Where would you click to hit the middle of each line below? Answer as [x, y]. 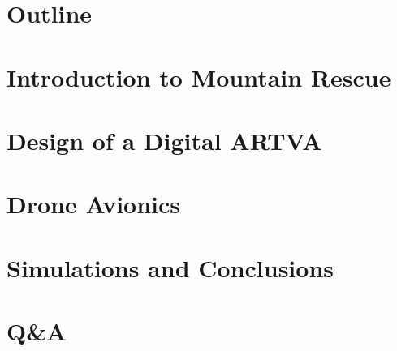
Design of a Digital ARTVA [164, 140]
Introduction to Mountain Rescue [199, 77]
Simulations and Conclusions [170, 267]
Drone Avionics [94, 204]
